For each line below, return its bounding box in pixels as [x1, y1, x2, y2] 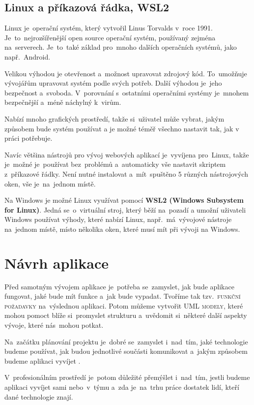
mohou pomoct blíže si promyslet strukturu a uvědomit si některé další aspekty [4, 310, 247, 320]
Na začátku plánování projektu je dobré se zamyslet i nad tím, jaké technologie [4, 336, 248, 346]
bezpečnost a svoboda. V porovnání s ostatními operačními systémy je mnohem [4, 87, 249, 97]
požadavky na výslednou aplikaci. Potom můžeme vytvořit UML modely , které [4, 300, 243, 311]
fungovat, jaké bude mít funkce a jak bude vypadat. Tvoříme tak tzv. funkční [4, 291, 241, 301]
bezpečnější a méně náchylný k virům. [4, 97, 121, 107]
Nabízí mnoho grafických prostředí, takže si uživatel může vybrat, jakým [4, 113, 225, 124]
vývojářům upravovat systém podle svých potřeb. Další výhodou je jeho [4, 78, 222, 88]
